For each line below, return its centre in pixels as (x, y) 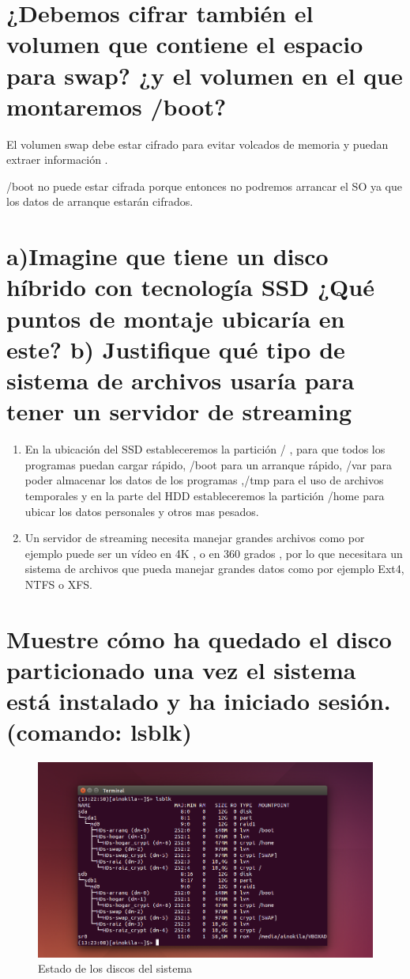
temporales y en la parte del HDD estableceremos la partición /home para (205, 495)
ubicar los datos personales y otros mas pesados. (142, 511)
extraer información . (57, 159)
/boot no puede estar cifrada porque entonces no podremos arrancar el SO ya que (205, 186)
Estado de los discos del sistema (115, 968)
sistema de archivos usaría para (181, 380)
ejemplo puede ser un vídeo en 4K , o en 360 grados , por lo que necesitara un (214, 553)
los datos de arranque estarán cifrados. (100, 201)
